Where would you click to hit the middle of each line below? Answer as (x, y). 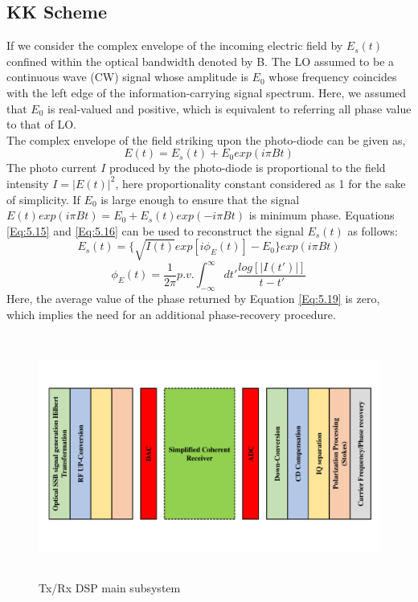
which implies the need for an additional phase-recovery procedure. (171, 314)
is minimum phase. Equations (322, 215)
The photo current (52, 168)
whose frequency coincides (333, 77)
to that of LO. (41, 124)
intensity (28, 183)
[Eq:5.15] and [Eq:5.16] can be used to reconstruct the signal (155, 230)
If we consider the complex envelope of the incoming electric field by (175, 45)
